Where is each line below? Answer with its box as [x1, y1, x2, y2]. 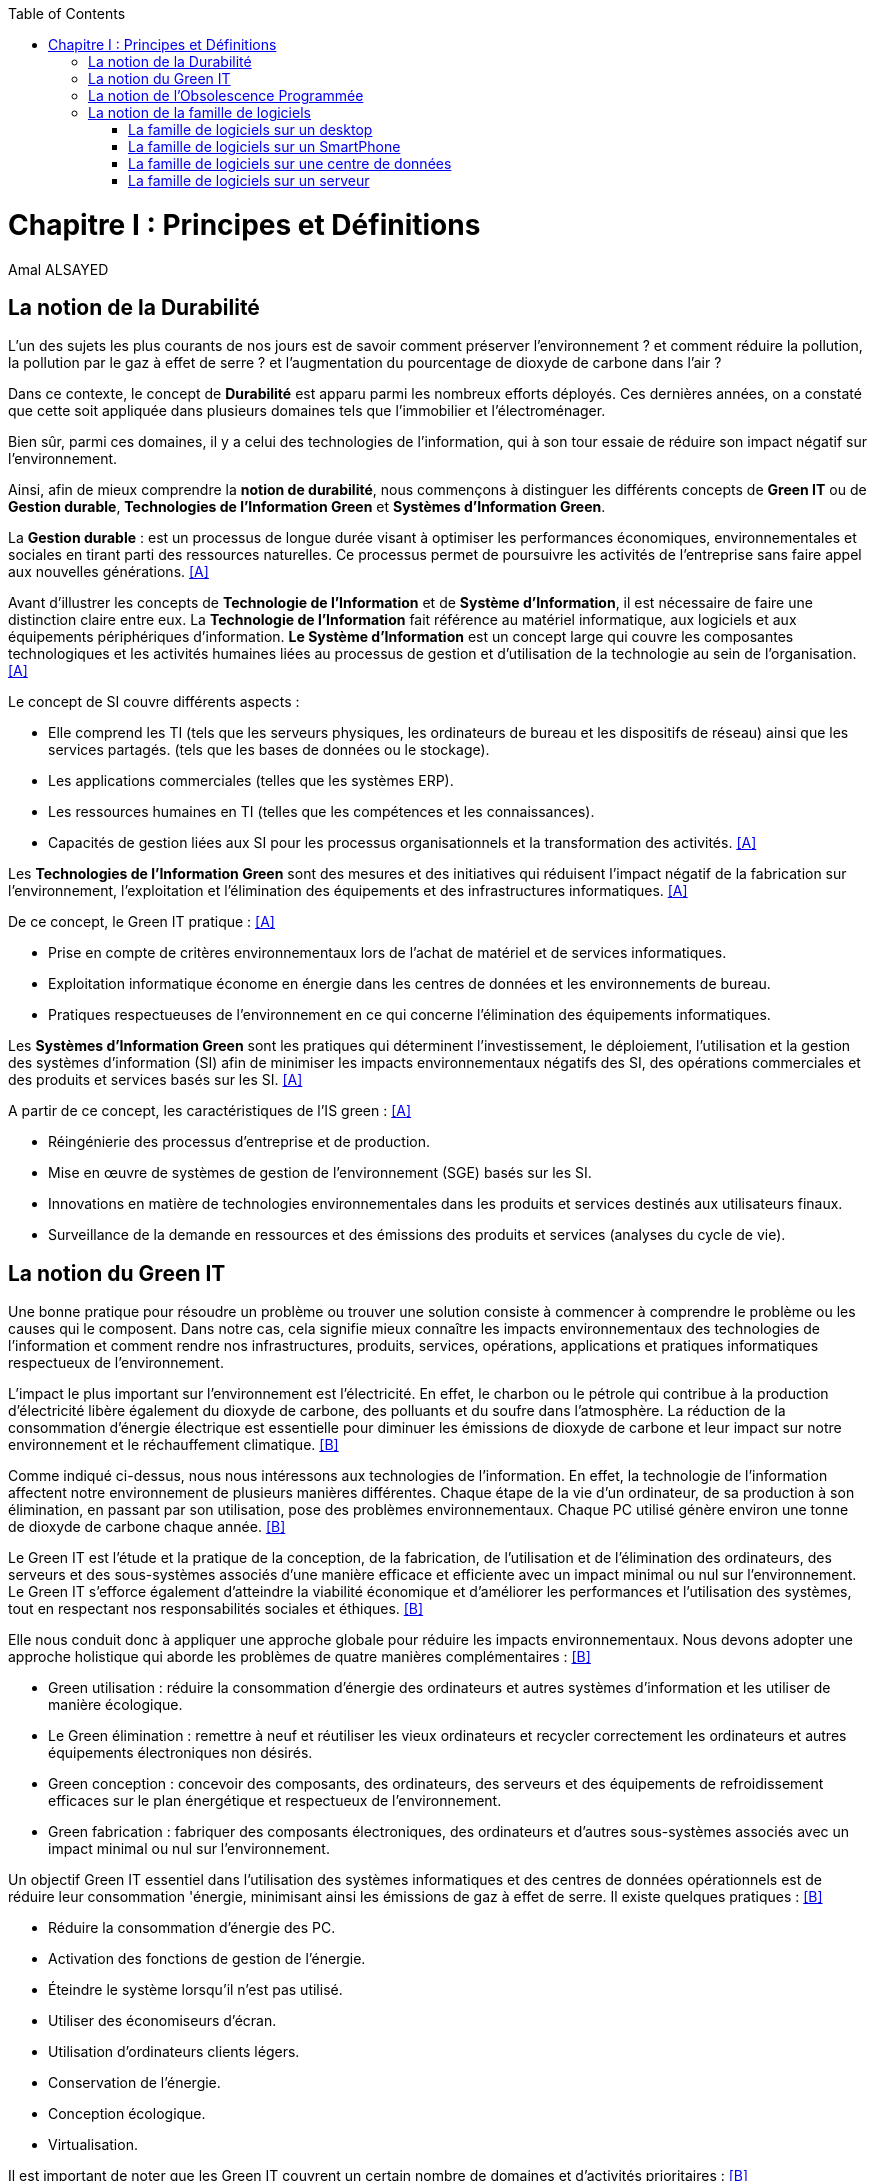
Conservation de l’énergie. [48, 2074, 221, 2092]
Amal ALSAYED [8, 260, 109, 278]
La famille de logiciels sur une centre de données [128, 155, 452, 172]
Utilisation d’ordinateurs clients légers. [48, 2043, 300, 2061]
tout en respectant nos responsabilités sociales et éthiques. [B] [8, 1600, 424, 1618]
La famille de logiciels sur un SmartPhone [128, 138, 401, 155]
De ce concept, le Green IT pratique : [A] [8, 913, 275, 931]
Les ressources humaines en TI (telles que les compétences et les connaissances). [48, 803, 595, 821]
